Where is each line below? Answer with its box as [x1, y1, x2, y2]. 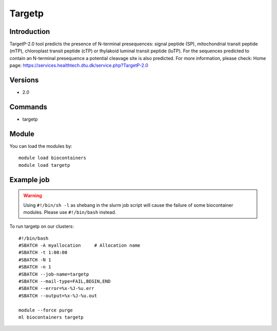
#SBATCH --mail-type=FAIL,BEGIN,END [18, 279, 111, 284]
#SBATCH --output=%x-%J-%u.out [18, 293, 97, 299]
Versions [9, 76, 39, 85]
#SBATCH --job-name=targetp [18, 271, 89, 277]
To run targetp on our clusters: [9, 223, 74, 229]
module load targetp [18, 162, 70, 168]
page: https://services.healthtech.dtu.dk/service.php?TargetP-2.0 [9, 62, 149, 69]
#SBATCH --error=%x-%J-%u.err [18, 285, 95, 291]
